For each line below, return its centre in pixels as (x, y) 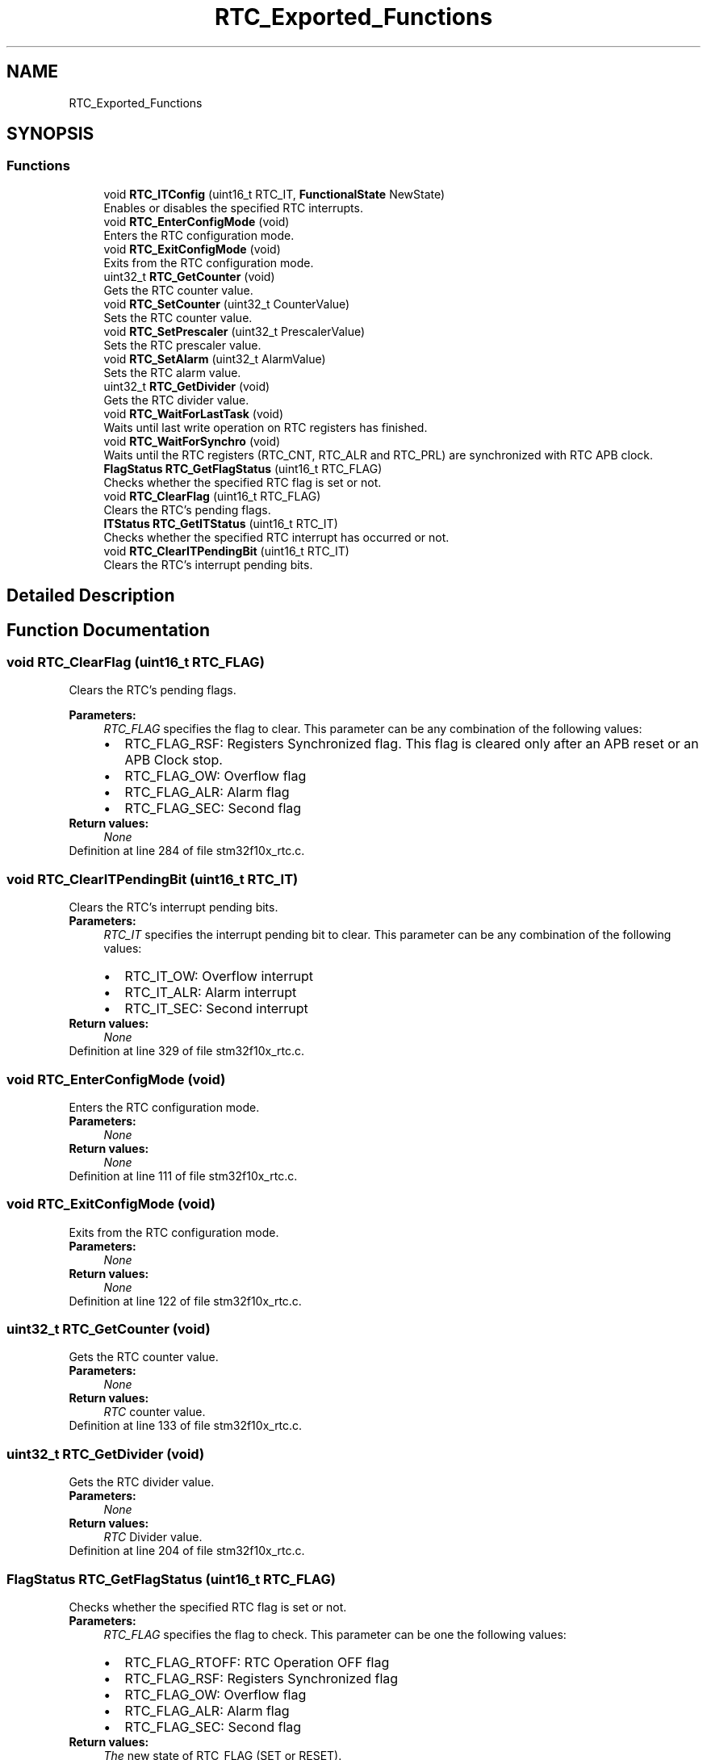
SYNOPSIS (50, 134)
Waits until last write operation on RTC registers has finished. (266, 427)
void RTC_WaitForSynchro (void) (192, 441)
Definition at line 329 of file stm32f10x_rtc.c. (186, 1051)
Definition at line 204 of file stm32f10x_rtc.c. (187, 1551)
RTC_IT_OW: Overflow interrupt (219, 976)
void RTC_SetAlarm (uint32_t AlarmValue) (215, 358)
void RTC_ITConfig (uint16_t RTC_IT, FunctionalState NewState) (274, 194)
